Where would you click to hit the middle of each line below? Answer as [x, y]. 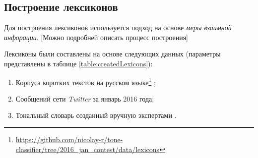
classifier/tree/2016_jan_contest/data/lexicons [88, 149]
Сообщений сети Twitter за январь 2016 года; [85, 98]
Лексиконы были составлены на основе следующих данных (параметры [112, 54]
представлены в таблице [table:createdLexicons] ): [78, 63]
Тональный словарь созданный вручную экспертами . [96, 115]
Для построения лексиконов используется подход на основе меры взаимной [118, 27]
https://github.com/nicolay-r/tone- [69, 139]
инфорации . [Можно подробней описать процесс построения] [96, 37]
